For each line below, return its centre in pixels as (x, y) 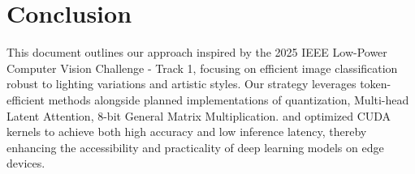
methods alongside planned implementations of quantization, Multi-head (229, 99)
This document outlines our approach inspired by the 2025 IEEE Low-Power (197, 52)
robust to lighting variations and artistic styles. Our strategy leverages (182, 84)
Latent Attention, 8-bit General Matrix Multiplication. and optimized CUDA (199, 115)
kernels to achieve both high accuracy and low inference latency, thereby (187, 132)
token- (376, 84)
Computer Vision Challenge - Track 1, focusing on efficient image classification (202, 68)
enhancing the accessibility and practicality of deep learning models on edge (195, 147)
